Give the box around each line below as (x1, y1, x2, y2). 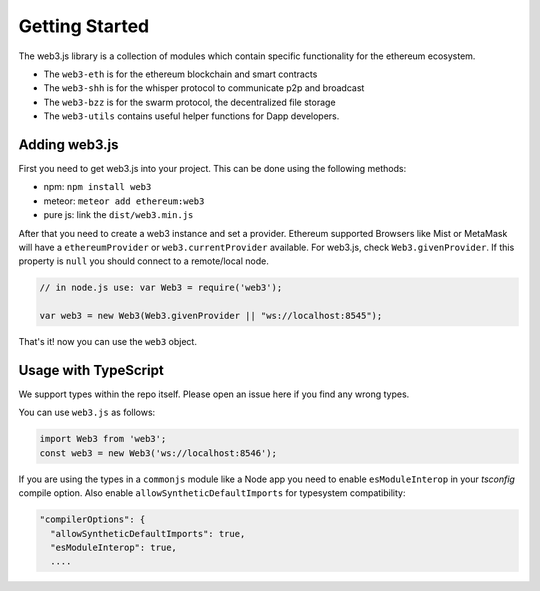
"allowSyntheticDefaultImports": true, (50, 528, 246, 539)
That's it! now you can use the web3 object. (18, 336, 197, 348)
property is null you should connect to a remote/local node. (18, 255, 269, 267)
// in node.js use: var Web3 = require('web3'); (39, 282, 283, 294)
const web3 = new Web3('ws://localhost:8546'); (39, 447, 277, 459)
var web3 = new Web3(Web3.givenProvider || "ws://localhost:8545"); (39, 310, 383, 322)
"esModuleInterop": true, (50, 541, 177, 553)
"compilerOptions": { (39, 514, 146, 525)
